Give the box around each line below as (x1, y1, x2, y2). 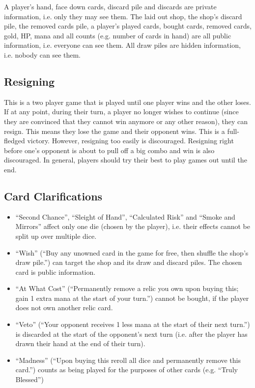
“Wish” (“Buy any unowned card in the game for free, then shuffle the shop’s (15, 247, 249, 258)
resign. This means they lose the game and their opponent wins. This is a (4, 126, 225, 136)
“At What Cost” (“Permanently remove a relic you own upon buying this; (15, 283, 239, 293)
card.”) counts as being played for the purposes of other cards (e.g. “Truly (15, 364, 238, 375)
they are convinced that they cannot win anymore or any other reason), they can (4, 116, 248, 126)
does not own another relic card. (15, 302, 113, 313)
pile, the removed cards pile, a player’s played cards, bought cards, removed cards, (4, 21, 252, 31)
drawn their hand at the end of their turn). (15, 338, 145, 349)
